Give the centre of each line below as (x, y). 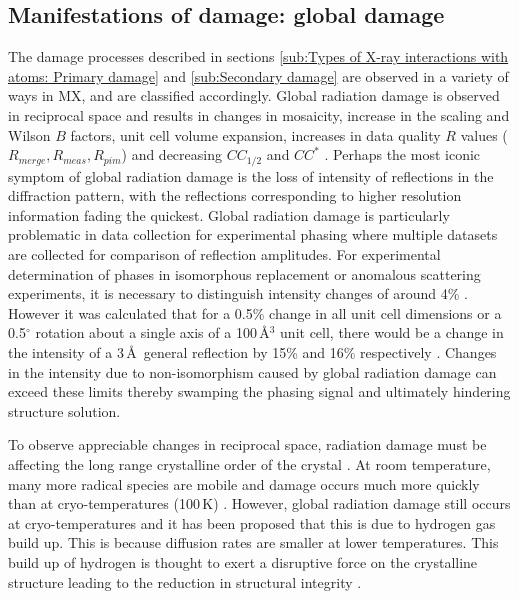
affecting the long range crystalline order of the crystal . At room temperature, (249, 463)
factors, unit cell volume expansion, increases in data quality (255, 134)
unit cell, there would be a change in (392, 332)
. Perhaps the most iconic (402, 154)
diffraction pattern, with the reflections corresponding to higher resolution (235, 195)
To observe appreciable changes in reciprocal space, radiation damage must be (247, 444)
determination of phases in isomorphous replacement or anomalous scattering (244, 273)
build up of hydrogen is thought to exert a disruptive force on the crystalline (243, 561)
